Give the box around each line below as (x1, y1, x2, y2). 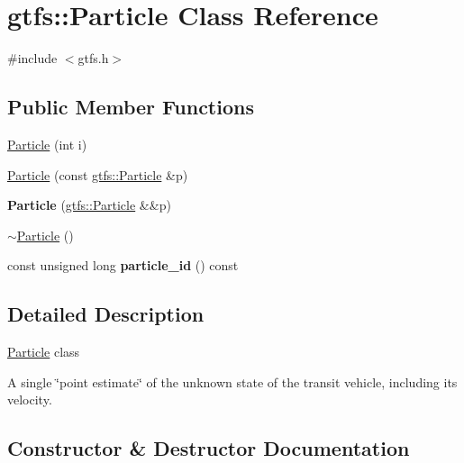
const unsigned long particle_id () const (7, 256, 239, 275)
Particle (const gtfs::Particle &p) (7, 165, 188, 184)
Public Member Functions (7, 93, 254, 121)
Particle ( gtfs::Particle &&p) (7, 195, 171, 214)
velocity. (7, 390, 52, 409)
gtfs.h (77, 49, 109, 68)
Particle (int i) (7, 134, 87, 153)
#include (7, 49, 58, 68)
